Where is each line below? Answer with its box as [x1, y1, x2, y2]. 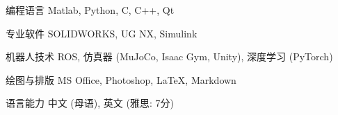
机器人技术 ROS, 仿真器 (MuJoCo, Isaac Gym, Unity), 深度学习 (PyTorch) [6, 49, 333, 64]
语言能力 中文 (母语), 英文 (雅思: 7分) [6, 96, 174, 110]
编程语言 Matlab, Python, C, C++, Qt [6, 3, 175, 17]
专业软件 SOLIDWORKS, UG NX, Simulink [6, 26, 198, 40]
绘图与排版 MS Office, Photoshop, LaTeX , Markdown [6, 72, 236, 87]
